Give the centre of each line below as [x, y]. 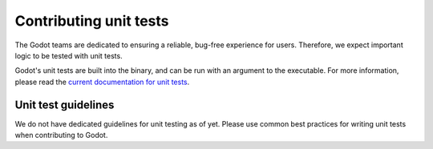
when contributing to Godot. [61, 135]
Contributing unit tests [92, 21]
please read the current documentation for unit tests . [102, 82]
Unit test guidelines [65, 105]
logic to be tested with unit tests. [69, 55]
